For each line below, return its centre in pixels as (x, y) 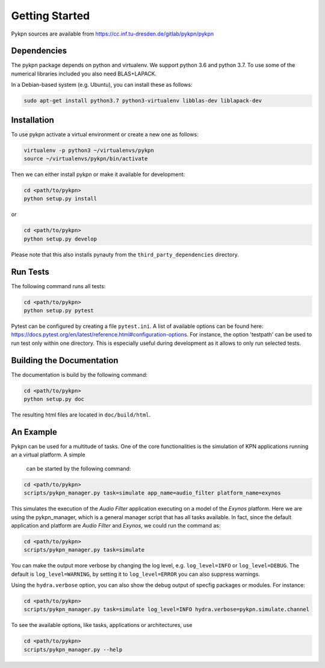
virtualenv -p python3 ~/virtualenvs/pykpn (89, 150)
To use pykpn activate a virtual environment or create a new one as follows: (105, 134)
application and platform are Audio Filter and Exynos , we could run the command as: (116, 525)
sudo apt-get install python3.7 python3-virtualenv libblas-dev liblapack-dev (143, 101)
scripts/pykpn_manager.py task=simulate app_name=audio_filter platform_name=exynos (152, 493)
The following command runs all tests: (58, 286)
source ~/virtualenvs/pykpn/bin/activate (86, 159)
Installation (32, 120)
